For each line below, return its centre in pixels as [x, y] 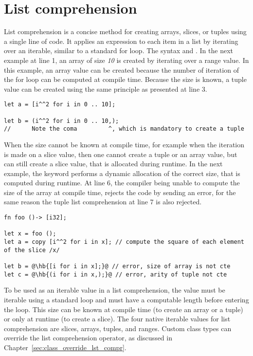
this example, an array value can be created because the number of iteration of [121, 69]
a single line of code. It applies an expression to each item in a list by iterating [121, 41]
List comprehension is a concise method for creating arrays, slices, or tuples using [125, 31]
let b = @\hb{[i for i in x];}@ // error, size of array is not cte [117, 266]
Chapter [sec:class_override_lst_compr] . [65, 347]
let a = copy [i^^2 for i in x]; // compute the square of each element [124, 242]
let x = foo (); [30, 234]
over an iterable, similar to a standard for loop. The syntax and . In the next [119, 50]
